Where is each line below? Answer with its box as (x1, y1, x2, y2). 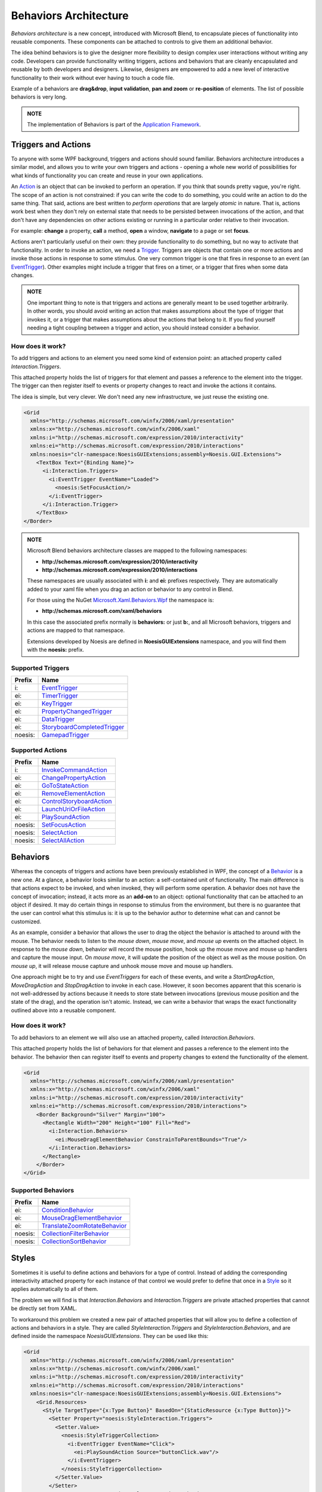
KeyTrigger (41, 699, 73, 708)
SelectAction (41, 828, 78, 837)
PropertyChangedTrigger (41, 707, 113, 716)
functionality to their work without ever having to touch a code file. (11, 74, 175, 81)
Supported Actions (11, 746, 67, 754)
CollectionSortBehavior (41, 1237, 107, 1246)
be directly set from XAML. (11, 1305, 78, 1312)
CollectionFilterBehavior (41, 1229, 110, 1238)
